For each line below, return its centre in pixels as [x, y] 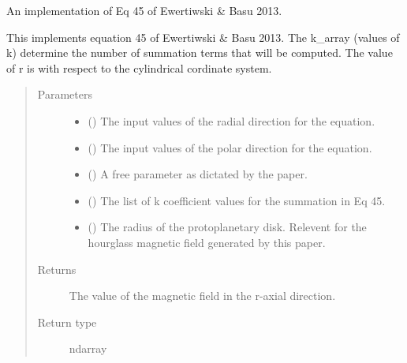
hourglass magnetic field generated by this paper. [207, 242]
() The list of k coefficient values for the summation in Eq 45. [237, 200]
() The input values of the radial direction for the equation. [232, 120]
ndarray [88, 348]
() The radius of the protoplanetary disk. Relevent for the [227, 227]
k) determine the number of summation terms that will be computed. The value [200, 52]
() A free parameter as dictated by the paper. [198, 174]
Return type [67, 322]
